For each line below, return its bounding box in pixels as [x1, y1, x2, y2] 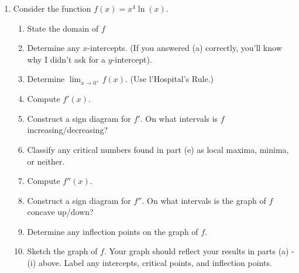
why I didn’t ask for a [27, 53, 106, 65]
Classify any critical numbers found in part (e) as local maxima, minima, [27, 143, 289, 155]
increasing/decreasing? [27, 124, 108, 136]
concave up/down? [27, 206, 94, 218]
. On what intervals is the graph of [142, 194, 266, 206]
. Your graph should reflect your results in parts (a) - [104, 245, 294, 257]
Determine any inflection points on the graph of [27, 225, 198, 237]
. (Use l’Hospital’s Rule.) [125, 73, 214, 85]
